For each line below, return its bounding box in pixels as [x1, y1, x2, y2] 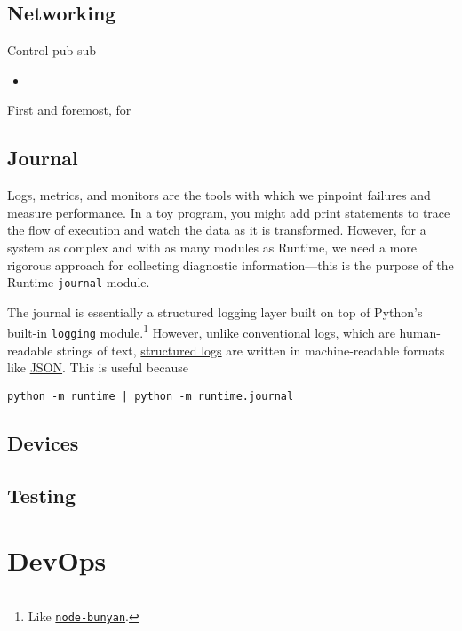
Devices [7, 428, 79, 456]
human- [399, 323, 441, 342]
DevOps [7, 542, 107, 579]
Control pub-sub [7, 41, 97, 60]
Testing [7, 481, 76, 508]
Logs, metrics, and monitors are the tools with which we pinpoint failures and [7, 186, 431, 204]
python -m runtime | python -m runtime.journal [7, 389, 294, 403]
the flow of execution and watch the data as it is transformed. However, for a [7, 220, 426, 239]
